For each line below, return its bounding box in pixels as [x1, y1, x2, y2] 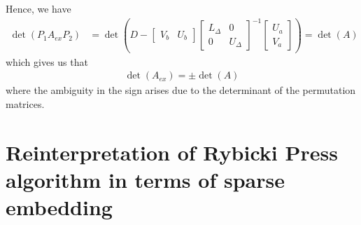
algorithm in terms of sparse [6, 165, 285, 193]
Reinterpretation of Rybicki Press [6, 137, 338, 166]
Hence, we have [6, 1, 71, 15]
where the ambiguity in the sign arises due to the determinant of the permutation [6, 83, 356, 97]
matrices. [6, 96, 45, 111]
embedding [6, 193, 113, 221]
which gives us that [6, 54, 88, 69]
